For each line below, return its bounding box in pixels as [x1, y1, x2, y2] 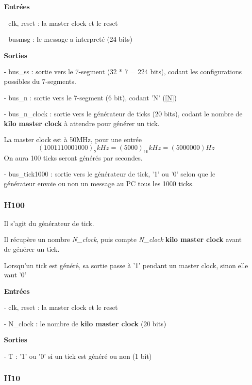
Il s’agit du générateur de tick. [4, 218, 94, 228]
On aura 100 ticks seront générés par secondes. [4, 152, 143, 162]
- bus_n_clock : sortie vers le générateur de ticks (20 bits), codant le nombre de [4, 109, 243, 119]
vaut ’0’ [4, 270, 27, 280]
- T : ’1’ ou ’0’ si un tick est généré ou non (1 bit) [4, 351, 152, 361]
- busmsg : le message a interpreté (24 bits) [4, 34, 133, 44]
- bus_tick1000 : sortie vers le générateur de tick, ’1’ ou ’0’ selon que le [4, 169, 216, 179]
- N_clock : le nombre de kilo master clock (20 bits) [4, 318, 167, 328]
